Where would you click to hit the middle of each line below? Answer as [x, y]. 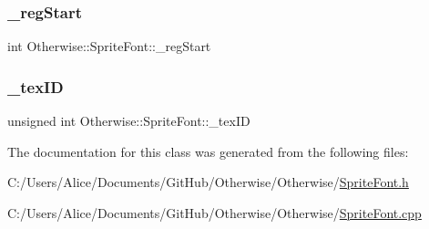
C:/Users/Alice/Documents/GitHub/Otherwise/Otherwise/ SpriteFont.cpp [214, 212]
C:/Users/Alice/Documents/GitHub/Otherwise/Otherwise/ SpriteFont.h [208, 182]
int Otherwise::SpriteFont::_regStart [109, 46]
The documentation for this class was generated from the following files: [208, 151]
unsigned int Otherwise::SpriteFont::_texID [129, 121]
